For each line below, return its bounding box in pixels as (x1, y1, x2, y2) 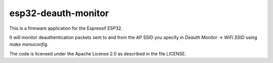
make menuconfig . (9, 41, 49, 47)
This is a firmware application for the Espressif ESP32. (9, 25, 123, 31)
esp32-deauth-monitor (9, 8, 109, 19)
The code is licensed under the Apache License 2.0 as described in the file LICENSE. (9, 50, 187, 56)
